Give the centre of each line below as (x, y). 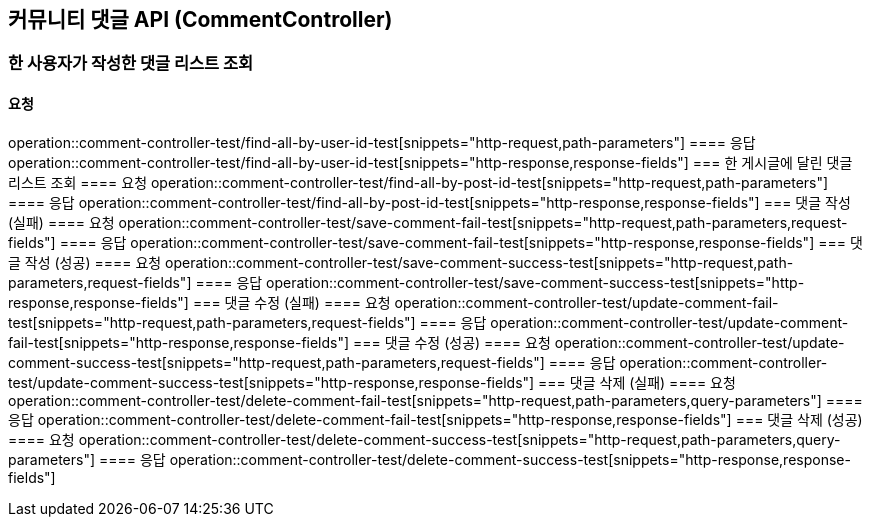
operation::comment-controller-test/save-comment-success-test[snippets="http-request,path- (479, 262)
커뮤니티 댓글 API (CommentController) (200, 19)
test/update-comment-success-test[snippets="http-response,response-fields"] (271, 382)
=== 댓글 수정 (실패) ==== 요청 (291, 302)
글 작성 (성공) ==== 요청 (85, 262)
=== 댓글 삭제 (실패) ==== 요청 (637, 382)
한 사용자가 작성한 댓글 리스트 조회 (131, 63)
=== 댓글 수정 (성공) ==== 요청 (452, 342)
